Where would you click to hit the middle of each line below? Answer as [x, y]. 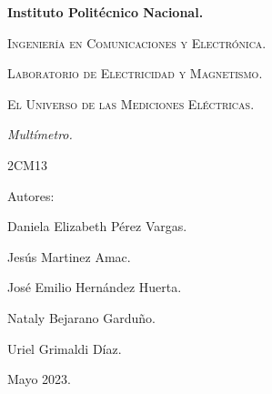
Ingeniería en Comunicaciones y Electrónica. [137, 42]
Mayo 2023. [39, 379]
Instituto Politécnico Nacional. [106, 12]
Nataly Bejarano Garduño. [81, 317]
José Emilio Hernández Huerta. [95, 287]
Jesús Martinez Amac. [69, 256]
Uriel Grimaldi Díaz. [65, 348]
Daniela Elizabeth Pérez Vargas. [97, 226]
